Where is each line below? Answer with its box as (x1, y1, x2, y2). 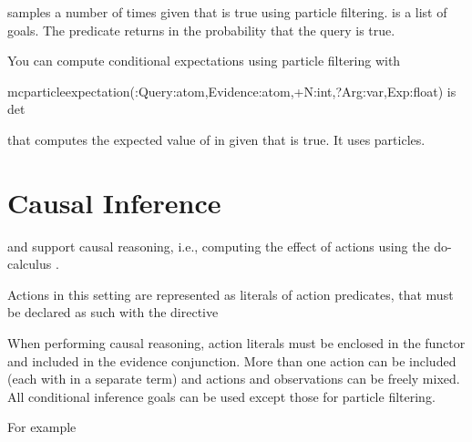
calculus (7, 254, 52, 273)
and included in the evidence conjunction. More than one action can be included (7, 351, 457, 370)
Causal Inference (7, 183, 221, 221)
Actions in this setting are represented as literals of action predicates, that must (7, 284, 454, 303)
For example (7, 417, 77, 437)
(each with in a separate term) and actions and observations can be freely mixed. (7, 369, 460, 388)
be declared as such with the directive (7, 303, 219, 322)
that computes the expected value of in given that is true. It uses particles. (7, 129, 426, 149)
